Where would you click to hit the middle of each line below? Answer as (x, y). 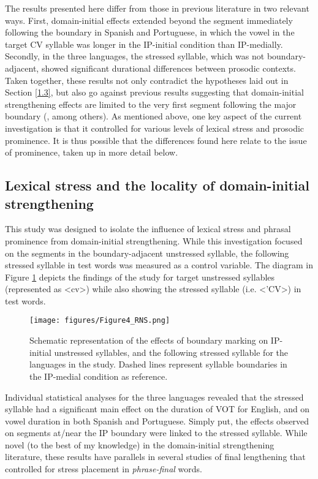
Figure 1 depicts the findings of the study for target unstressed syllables (140, 277)
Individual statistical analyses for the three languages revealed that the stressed (154, 397)
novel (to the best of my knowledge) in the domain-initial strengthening (140, 444)
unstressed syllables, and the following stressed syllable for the (171, 352)
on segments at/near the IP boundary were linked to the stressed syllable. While (156, 433)
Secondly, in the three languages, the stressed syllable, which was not (135, 56)
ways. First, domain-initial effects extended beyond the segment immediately (149, 20)
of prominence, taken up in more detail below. (92, 152)
